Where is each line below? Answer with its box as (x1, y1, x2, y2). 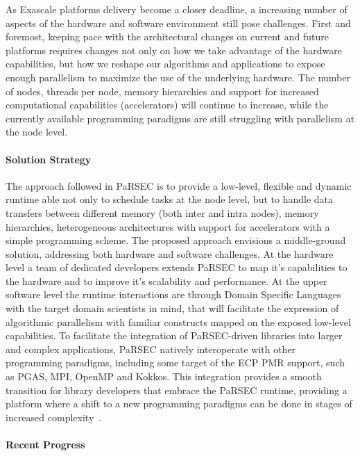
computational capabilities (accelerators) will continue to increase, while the (6, 97, 329, 112)
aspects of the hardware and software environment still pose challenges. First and (6, 15, 351, 30)
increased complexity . (6, 409, 102, 424)
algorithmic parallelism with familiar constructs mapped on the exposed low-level (6, 314, 351, 329)
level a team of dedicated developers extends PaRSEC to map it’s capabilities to (6, 260, 348, 275)
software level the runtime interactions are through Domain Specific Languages (6, 287, 341, 302)
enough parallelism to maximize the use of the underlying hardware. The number (6, 70, 350, 84)
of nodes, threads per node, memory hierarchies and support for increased (6, 83, 319, 98)
